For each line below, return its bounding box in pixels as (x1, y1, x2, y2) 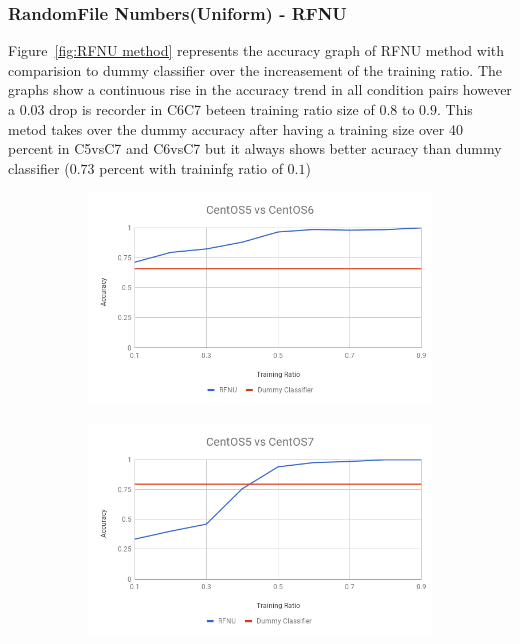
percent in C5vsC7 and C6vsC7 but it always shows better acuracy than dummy (8, 138, 502, 159)
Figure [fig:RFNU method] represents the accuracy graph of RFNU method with (8, 40, 505, 61)
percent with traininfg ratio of (99, 157, 283, 178)
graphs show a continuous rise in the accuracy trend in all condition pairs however (8, 79, 512, 100)
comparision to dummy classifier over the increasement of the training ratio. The (8, 59, 503, 80)
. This (436, 99, 473, 119)
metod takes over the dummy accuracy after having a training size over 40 (8, 118, 463, 139)
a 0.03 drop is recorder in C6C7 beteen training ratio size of (8, 99, 375, 119)
